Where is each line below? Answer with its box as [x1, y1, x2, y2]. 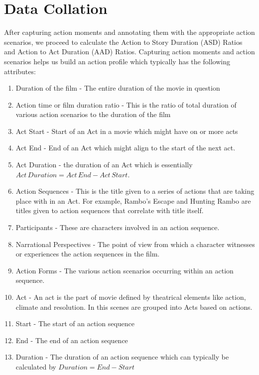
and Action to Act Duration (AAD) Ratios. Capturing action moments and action [4, 46, 255, 57]
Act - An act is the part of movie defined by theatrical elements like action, [15, 292, 246, 302]
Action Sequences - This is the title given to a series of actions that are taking [15, 186, 255, 196]
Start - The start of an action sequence [15, 318, 135, 329]
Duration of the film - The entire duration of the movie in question [15, 83, 220, 93]
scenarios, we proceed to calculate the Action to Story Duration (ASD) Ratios [4, 36, 243, 47]
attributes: [4, 66, 36, 76]
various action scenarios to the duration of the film [15, 109, 171, 120]
